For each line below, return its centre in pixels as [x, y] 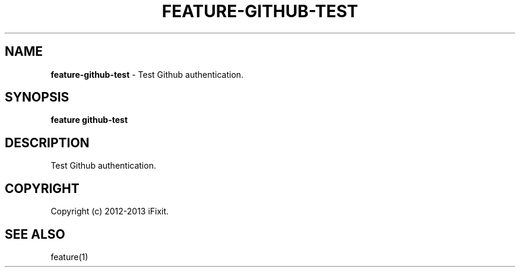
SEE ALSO [35, 234]
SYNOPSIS [37, 97]
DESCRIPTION [47, 143]
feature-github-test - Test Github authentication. [147, 74]
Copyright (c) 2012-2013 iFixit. [110, 211]
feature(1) [69, 257]
